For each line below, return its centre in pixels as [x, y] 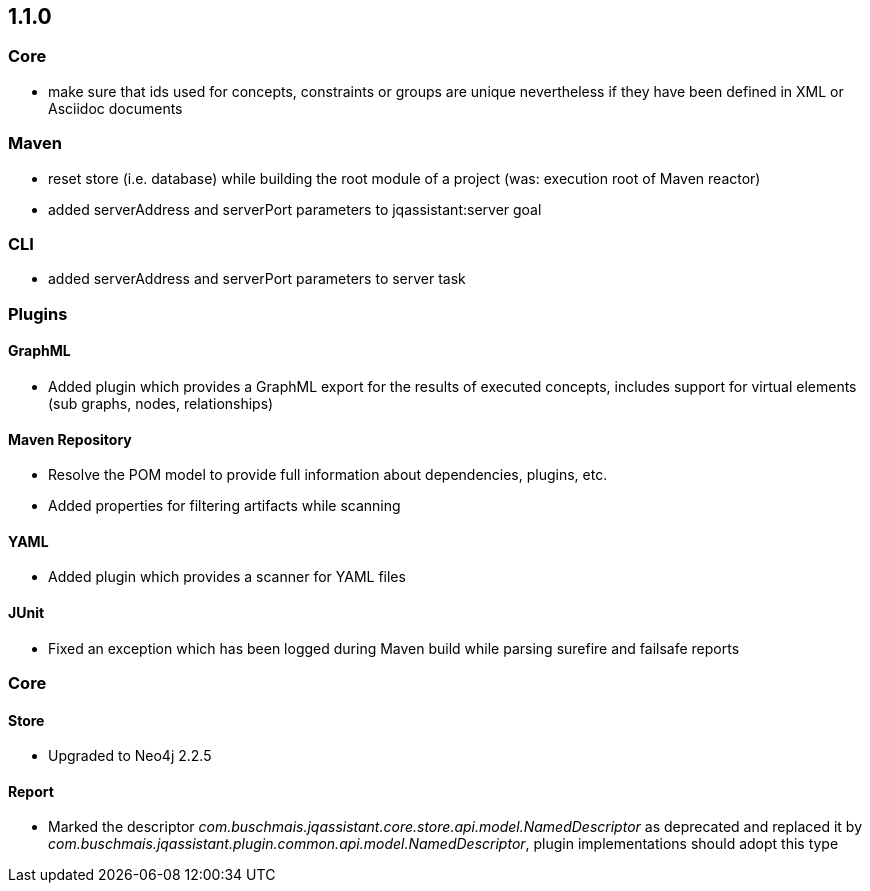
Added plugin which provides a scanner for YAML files [227, 577]
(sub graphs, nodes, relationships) [161, 403]
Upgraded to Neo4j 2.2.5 [130, 756]
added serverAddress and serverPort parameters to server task [257, 279]
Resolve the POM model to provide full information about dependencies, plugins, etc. [328, 475]
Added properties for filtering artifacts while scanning [224, 506]
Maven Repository [70, 439]
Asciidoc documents [115, 108]
